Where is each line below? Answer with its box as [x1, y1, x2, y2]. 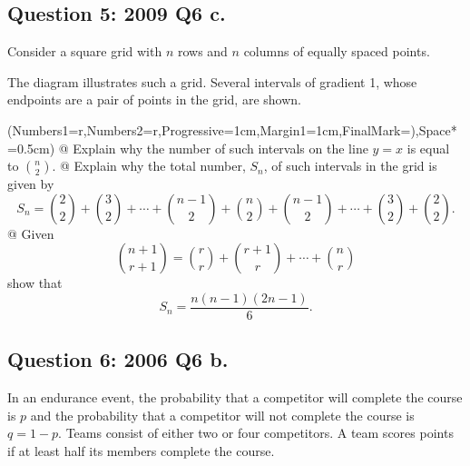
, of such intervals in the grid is [263, 156, 437, 175]
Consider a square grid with [7, 42, 162, 61]
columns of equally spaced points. [243, 42, 430, 61]
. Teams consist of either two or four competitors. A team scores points [58, 423, 454, 442]
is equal [406, 138, 450, 157]
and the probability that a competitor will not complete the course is [30, 405, 415, 424]
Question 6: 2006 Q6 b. [7, 345, 229, 373]
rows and [177, 42, 228, 61]
